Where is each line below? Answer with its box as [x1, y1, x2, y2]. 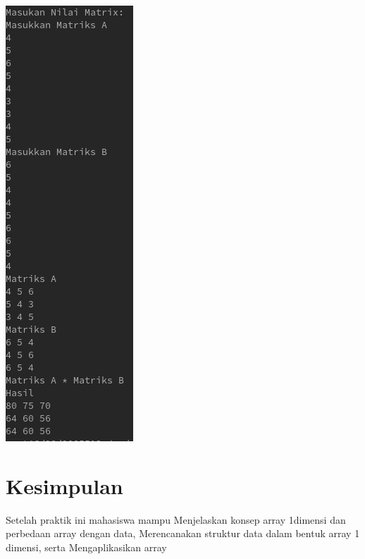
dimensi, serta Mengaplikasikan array [6, 539, 167, 554]
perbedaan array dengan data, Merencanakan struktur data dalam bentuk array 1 [6, 526, 360, 541]
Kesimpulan [6, 471, 123, 500]
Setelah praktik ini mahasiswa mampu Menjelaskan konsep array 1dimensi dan [6, 512, 346, 527]
